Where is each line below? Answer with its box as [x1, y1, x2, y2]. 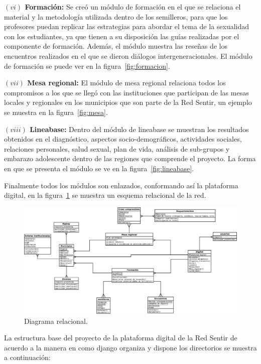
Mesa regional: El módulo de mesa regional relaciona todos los [27, 77, 226, 88]
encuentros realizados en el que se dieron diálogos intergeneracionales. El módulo [4, 50, 252, 61]
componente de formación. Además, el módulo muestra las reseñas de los [4, 41, 228, 51]
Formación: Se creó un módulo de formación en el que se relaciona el [25, 2, 241, 12]
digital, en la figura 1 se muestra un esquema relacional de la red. [4, 190, 206, 200]
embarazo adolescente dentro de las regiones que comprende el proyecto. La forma [4, 153, 256, 164]
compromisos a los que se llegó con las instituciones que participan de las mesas [4, 87, 249, 97]
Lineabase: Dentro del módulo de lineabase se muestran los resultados [30, 124, 249, 134]
